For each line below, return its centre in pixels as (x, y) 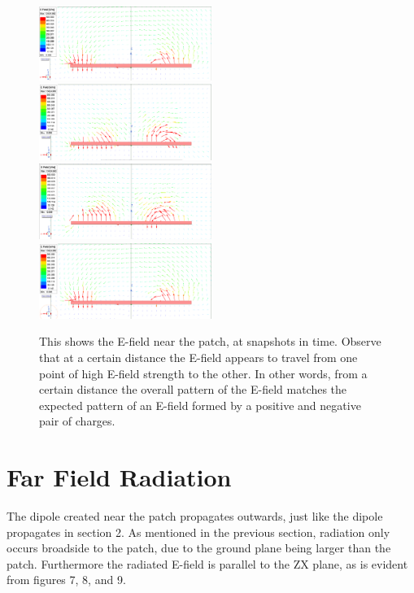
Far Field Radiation (119, 477)
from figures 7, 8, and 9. (66, 580)
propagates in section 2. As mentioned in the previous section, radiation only (198, 532)
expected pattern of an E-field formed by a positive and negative (200, 405)
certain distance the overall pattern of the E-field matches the (193, 389)
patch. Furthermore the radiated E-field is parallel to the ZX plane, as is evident (207, 563)
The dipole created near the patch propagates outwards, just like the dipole (195, 516)
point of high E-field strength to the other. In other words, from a (203, 373)
